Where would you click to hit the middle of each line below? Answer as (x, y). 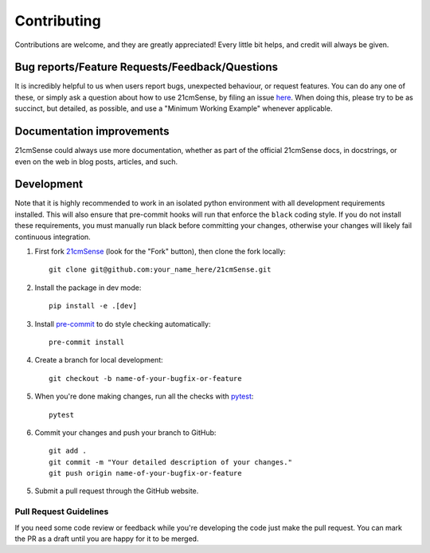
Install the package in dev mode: (88, 288)
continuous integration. (53, 237)
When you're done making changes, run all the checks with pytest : (144, 396)
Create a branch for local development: (99, 360)
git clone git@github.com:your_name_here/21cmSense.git (160, 270)
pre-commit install (87, 342)
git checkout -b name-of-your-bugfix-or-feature (145, 378)
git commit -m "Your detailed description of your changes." (170, 462)
